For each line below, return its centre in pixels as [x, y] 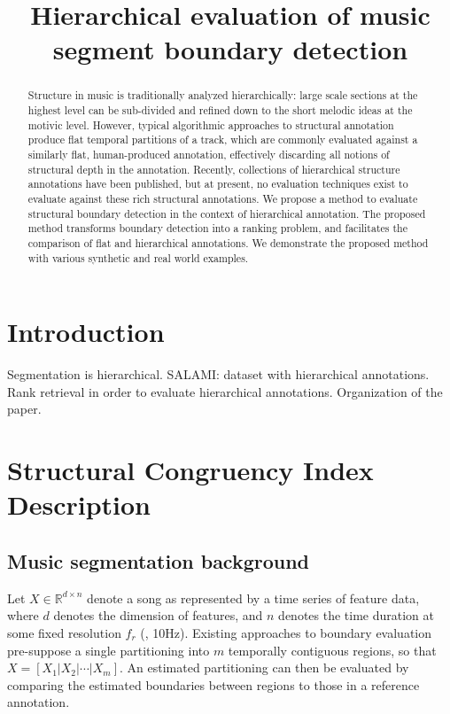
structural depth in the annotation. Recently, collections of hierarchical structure [214, 169]
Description [79, 504]
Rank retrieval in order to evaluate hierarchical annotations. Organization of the [225, 391]
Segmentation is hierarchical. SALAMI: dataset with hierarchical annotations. [218, 374]
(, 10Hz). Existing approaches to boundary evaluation [286, 632]
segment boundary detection [230, 49]
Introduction [86, 332]
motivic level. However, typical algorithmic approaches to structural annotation [211, 124]
